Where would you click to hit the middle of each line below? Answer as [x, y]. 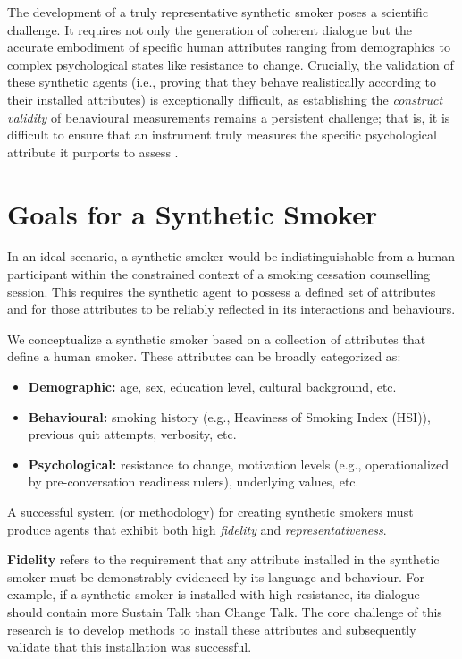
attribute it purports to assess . [93, 152]
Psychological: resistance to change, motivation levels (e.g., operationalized [238, 464]
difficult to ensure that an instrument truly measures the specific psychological [222, 135]
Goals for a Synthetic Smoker [193, 213]
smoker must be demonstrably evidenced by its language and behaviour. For [216, 576]
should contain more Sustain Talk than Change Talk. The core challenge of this [225, 611]
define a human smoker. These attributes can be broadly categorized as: [204, 356]
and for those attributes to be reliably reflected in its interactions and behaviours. [231, 309]
